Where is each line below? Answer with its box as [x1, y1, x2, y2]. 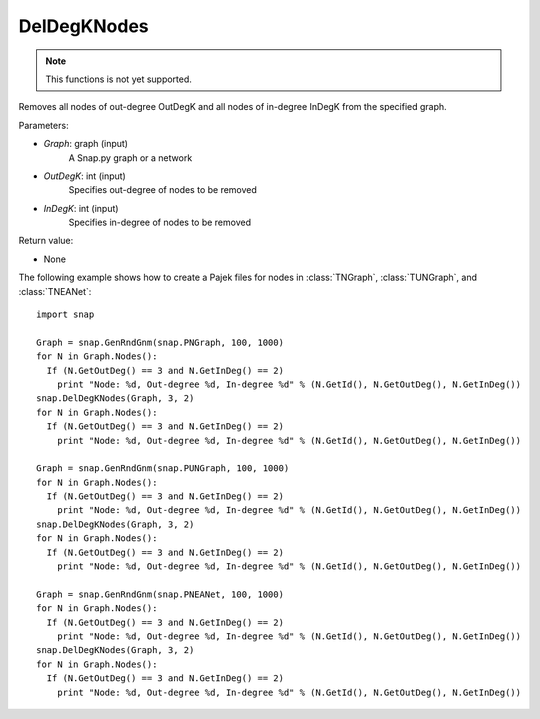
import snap [36, 309, 95, 320]
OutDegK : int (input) [43, 170, 127, 182]
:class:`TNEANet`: [18, 285, 92, 297]
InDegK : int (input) [43, 202, 119, 214]
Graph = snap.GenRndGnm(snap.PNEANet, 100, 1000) [36, 588, 285, 600]
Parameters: [18, 119, 69, 131]
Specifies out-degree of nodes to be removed [68, 184, 257, 196]
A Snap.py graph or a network [68, 151, 193, 164]
